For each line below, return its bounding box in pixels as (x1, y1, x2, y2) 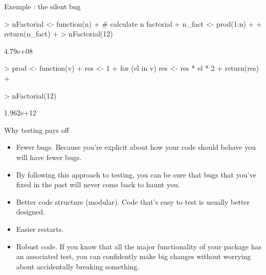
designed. (16, 206, 45, 217)
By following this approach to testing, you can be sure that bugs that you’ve (16, 169, 256, 180)
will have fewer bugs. (16, 151, 82, 162)
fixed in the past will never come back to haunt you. (16, 179, 180, 190)
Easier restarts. (16, 223, 64, 234)
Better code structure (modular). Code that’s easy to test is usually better (16, 196, 250, 207)
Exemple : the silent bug (4, 1, 81, 11)
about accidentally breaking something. (16, 261, 140, 271)
